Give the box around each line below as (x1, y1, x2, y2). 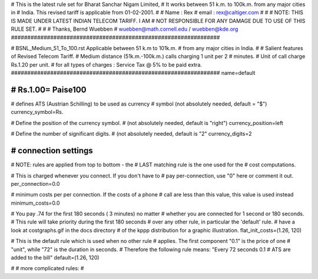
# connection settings (11, 146, 94, 156)
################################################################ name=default (11, 70, 256, 77)
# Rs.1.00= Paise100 (11, 84, 87, 94)
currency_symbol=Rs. (11, 109, 64, 116)
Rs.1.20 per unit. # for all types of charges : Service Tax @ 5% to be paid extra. (11, 61, 203, 68)
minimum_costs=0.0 (11, 199, 60, 206)
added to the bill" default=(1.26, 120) (11, 254, 100, 261)
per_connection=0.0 (11, 180, 60, 187)
